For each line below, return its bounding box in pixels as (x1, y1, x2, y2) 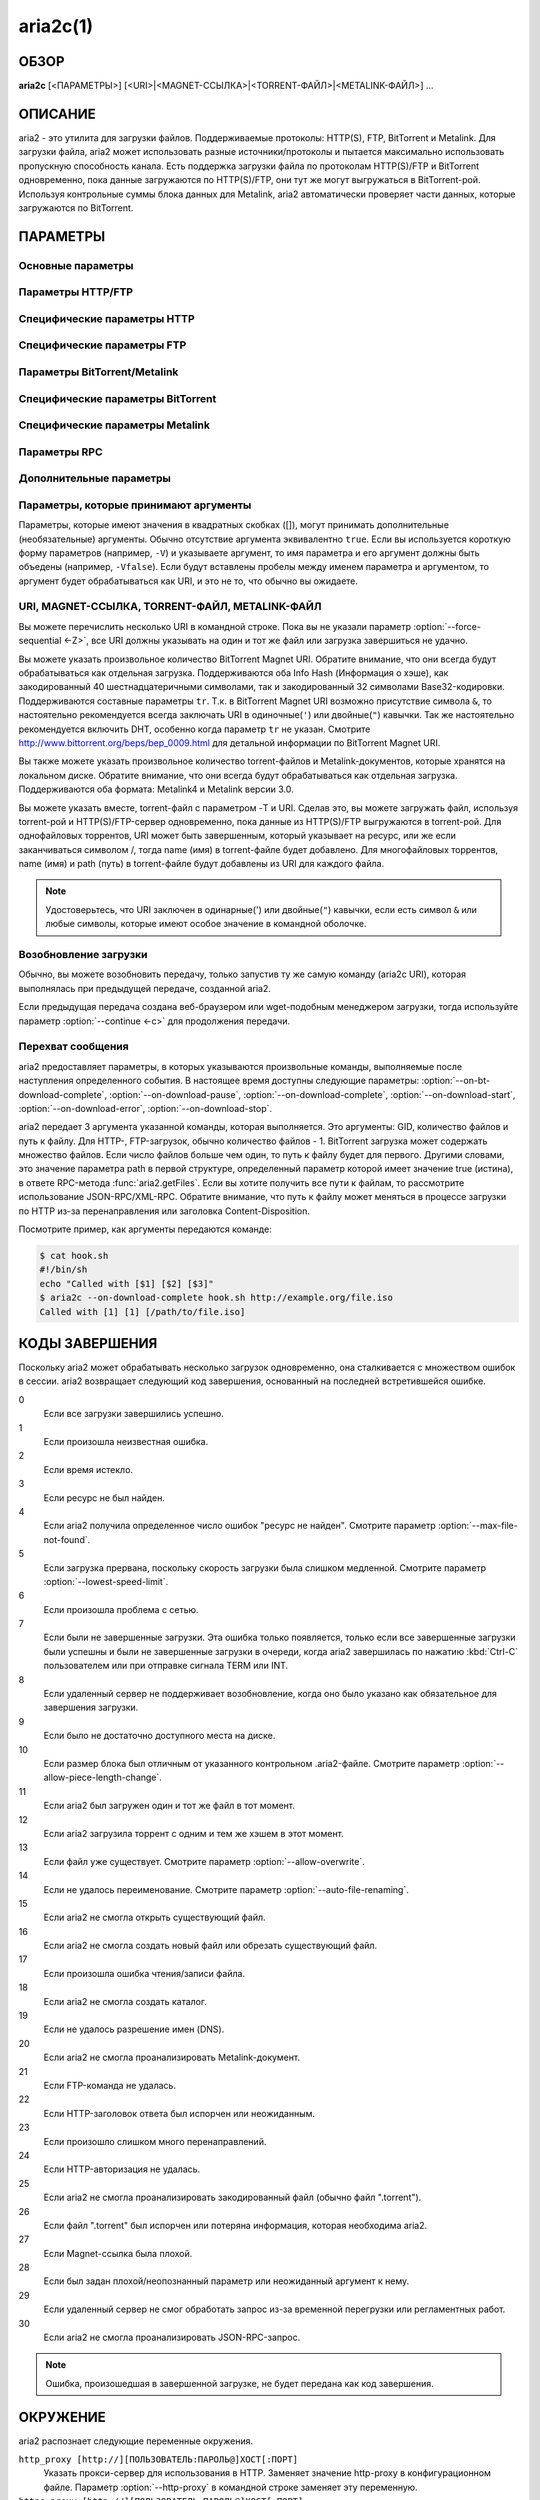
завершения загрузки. (43, 1701, 139, 1714)
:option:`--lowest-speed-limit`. (43, 1575, 169, 1587)
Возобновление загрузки (18, 948, 148, 962)
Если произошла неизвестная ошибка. (43, 1436, 209, 1448)
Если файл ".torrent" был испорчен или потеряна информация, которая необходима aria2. (43, 2219, 428, 2231)
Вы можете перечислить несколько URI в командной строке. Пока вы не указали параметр (18, 620, 412, 632)
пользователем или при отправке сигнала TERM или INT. (43, 1660, 289, 1672)
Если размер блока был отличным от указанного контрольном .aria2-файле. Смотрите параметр (43, 1758, 460, 1769)
